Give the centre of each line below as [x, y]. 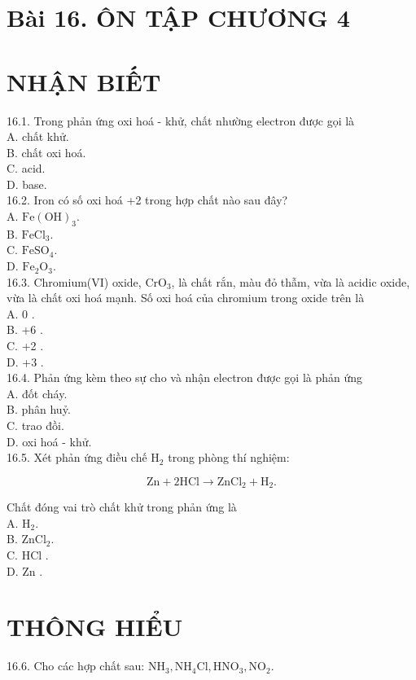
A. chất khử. [38, 136]
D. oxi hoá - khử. [49, 441]
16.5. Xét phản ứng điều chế [77, 457]
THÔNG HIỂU [95, 627]
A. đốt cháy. [37, 393]
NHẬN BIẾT [84, 81]
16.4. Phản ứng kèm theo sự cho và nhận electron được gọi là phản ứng [185, 377]
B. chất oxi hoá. [46, 152]
